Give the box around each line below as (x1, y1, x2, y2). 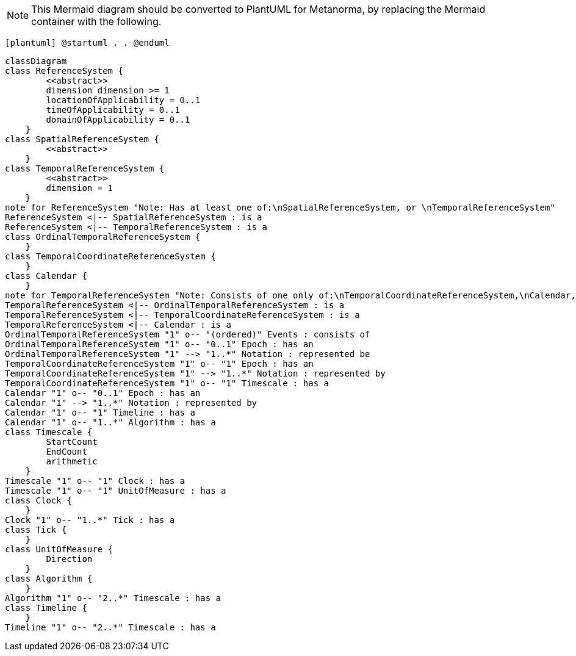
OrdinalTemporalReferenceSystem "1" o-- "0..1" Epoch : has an (5, 339, 314, 349)
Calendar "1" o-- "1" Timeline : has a (5, 408, 195, 417)
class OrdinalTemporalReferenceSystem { (5, 232, 201, 242)
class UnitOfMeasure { (5, 544, 113, 554)
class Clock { (5, 496, 72, 505)
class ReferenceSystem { (5, 66, 123, 76)
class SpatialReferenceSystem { (5, 134, 159, 144)
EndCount (46, 447, 87, 456)
